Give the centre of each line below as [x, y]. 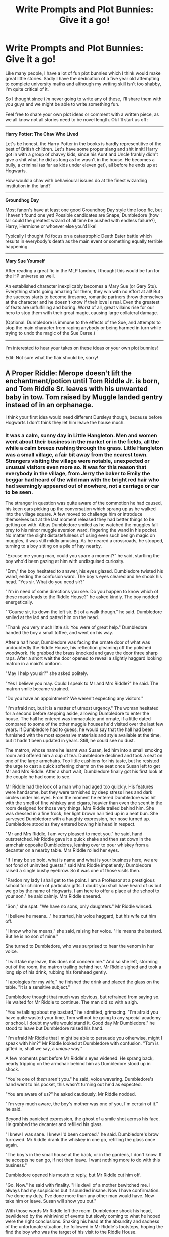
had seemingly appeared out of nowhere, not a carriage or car [82, 486]
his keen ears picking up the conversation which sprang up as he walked [80, 509]
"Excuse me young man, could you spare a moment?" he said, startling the [82, 556]
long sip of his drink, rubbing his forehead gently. [56, 972]
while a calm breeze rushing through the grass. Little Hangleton [84, 448]
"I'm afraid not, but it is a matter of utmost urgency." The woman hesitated [82, 708]
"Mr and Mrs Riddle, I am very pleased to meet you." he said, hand [74, 834]
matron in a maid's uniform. [34, 664]
